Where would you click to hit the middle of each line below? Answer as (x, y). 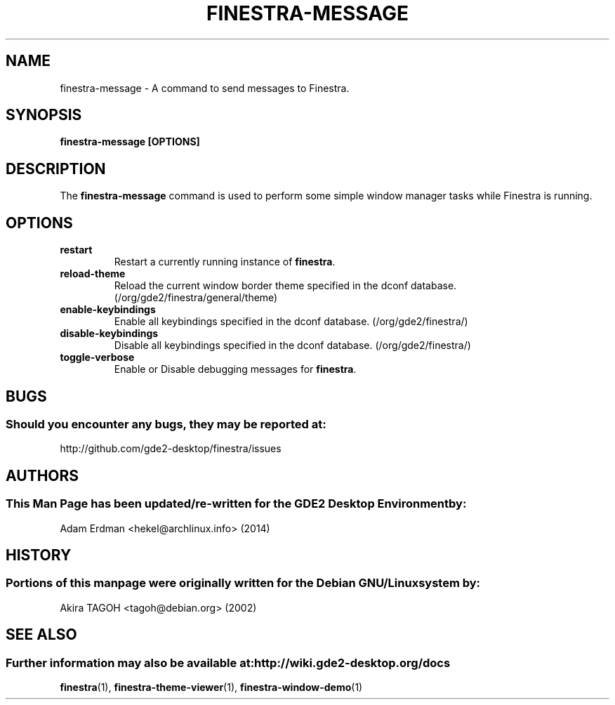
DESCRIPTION (56, 169)
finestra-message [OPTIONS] (130, 142)
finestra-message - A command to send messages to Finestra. (205, 88)
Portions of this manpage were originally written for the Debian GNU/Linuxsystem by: (243, 583)
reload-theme (93, 274)
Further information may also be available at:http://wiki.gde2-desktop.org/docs (228, 663)
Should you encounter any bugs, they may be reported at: (166, 424)
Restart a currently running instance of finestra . (225, 262)
